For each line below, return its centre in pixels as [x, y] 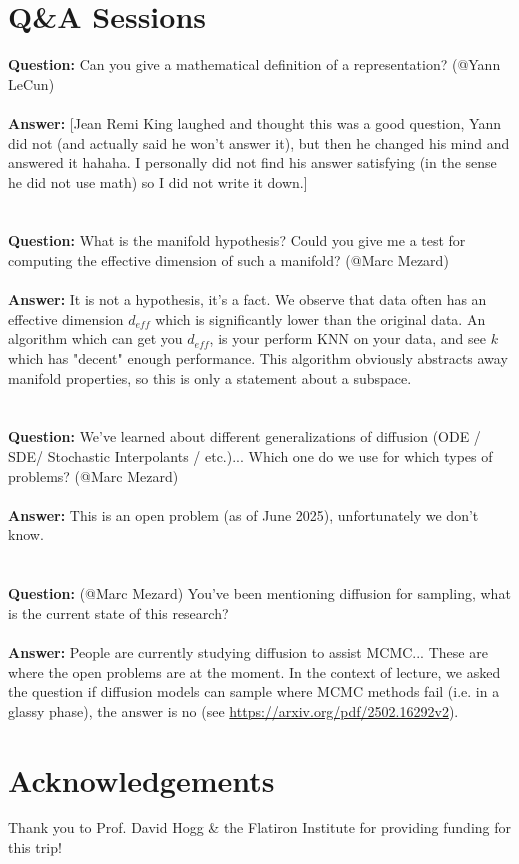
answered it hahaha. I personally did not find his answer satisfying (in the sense [252, 162]
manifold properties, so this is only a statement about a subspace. [210, 377]
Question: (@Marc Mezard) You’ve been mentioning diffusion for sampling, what [259, 593]
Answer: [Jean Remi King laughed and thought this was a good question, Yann [254, 122]
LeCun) [31, 83]
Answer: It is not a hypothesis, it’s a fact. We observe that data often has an [247, 299]
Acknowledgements [141, 779]
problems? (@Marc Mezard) [93, 475]
